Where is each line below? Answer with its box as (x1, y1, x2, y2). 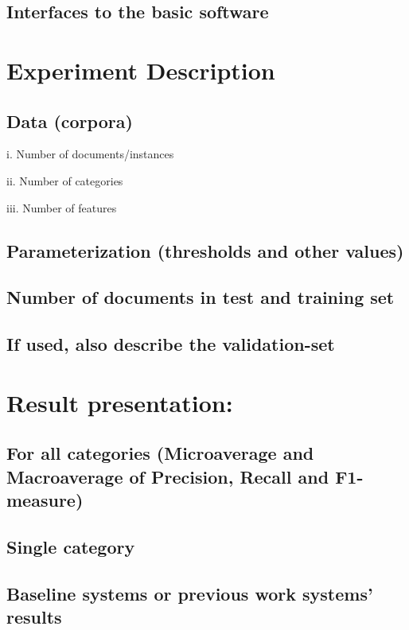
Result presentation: (6, 386, 233, 418)
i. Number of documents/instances (6, 146, 174, 162)
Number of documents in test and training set (6, 285, 395, 309)
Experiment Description (6, 53, 275, 86)
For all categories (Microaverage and (6, 441, 314, 465)
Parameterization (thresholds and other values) (6, 238, 404, 262)
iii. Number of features (6, 199, 117, 216)
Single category (6, 534, 135, 558)
